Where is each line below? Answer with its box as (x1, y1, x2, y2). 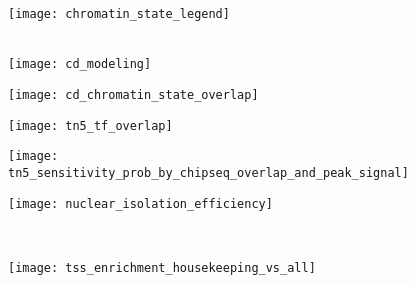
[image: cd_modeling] (8, 57, 152, 72)
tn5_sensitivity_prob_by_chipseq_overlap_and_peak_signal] (8, 165, 409, 180)
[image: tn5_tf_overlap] (8, 118, 173, 133)
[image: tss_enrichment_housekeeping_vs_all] (8, 260, 316, 275)
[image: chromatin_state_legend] (8, 7, 230, 21)
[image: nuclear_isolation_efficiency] (8, 196, 273, 211)
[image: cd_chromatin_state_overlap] (8, 87, 259, 102)
